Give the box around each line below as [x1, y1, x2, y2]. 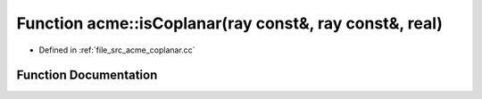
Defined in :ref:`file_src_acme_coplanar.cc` [38, 45, 195, 55]
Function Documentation [16, 68, 158, 83]
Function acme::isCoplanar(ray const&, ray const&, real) [16, 13, 444, 33]
